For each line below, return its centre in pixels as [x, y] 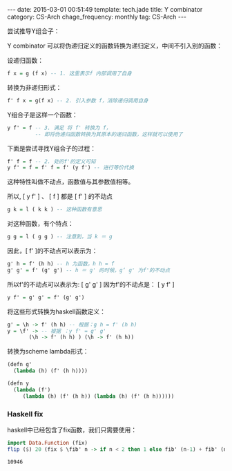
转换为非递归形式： [35, 87]
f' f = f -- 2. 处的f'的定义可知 [51, 161]
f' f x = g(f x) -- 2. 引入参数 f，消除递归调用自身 [78, 100]
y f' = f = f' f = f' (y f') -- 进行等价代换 [71, 168]
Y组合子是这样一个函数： [42, 115]
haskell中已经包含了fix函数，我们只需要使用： [72, 430]
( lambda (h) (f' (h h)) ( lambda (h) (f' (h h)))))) [98, 396]
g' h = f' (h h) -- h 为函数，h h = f [61, 264]
